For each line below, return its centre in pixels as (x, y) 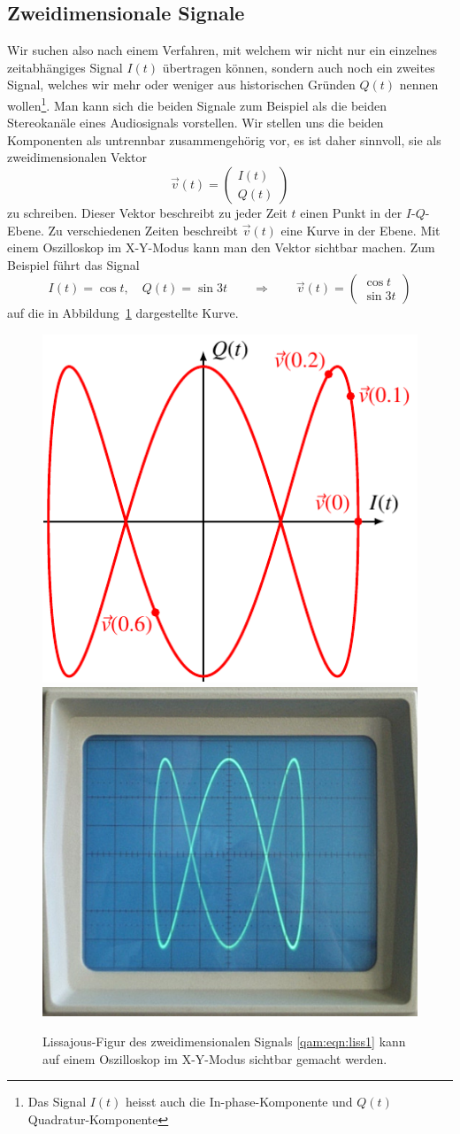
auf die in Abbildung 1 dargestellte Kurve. (123, 313)
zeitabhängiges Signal (65, 67)
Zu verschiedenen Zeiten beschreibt (143, 230)
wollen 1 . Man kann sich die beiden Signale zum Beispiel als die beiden (197, 104)
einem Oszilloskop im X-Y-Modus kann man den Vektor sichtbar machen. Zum (221, 247)
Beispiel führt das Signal (73, 264)
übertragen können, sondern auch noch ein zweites (299, 67)
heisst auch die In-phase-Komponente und (239, 1102)
